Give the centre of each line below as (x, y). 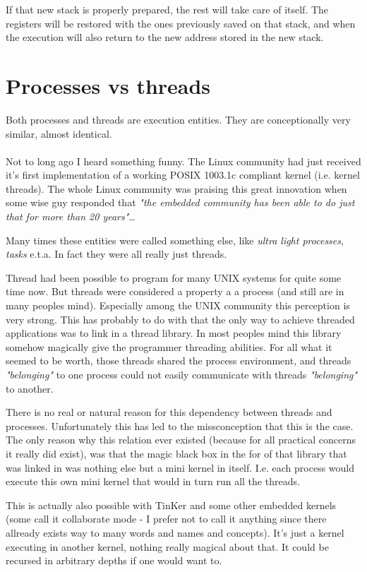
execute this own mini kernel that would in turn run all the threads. (153, 481)
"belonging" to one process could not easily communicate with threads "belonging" (182, 374)
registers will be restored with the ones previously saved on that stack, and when (181, 23)
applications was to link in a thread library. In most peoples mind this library (174, 333)
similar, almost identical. (59, 133)
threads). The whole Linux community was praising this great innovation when (176, 188)
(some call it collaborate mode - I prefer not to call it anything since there (166, 519)
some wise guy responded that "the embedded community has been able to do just (180, 202)
